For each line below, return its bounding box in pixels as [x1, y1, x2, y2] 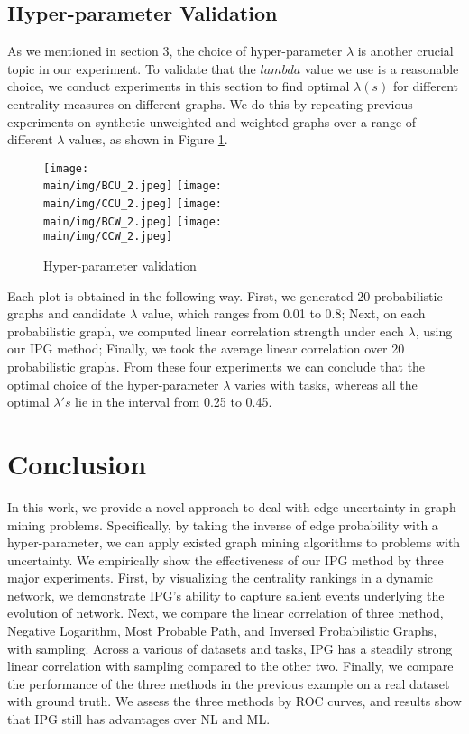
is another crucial [357, 41, 454, 60]
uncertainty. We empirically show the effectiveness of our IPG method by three [7, 550, 444, 569]
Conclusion [7, 445, 147, 482]
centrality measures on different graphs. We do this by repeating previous [7, 94, 413, 113]
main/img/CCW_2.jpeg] [43, 230, 173, 243]
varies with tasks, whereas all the [234, 374, 418, 393]
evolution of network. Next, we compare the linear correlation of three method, [7, 603, 444, 622]
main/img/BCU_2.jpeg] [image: [43, 179, 222, 193]
